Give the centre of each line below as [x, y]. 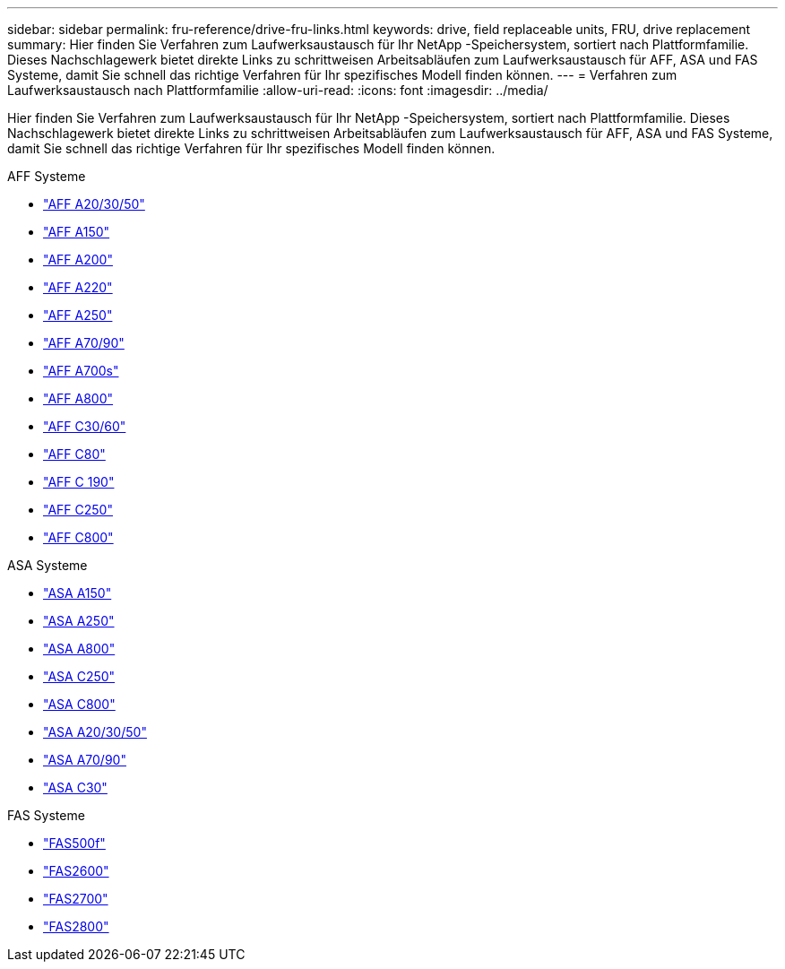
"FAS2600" [76, 871]
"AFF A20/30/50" [94, 204]
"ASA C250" [79, 676]
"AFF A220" [78, 287]
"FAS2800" [76, 926]
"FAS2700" [76, 899]
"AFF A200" [78, 260]
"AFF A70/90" [84, 343]
